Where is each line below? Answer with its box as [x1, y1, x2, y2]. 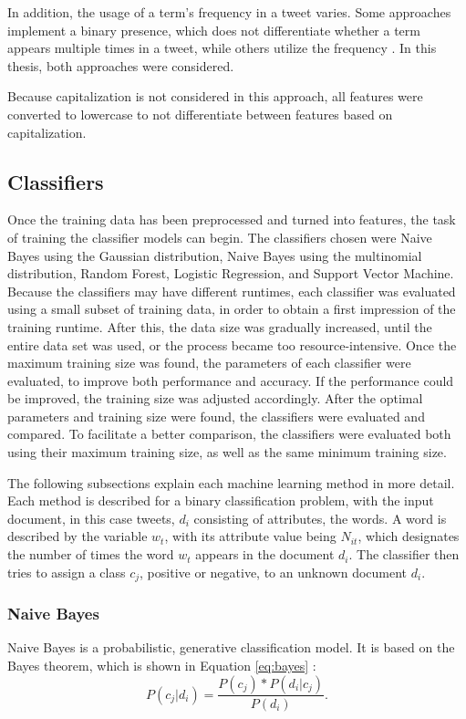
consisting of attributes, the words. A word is [193, 508, 447, 527]
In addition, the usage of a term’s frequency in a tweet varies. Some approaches [7, 3, 451, 21]
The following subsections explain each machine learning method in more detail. [7, 473, 455, 492]
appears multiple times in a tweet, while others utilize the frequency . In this [7, 38, 437, 57]
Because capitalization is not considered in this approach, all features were [7, 87, 423, 106]
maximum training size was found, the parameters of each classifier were [7, 353, 411, 372]
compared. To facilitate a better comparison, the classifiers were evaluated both [7, 424, 451, 443]
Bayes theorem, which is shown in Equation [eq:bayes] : [7, 655, 316, 674]
